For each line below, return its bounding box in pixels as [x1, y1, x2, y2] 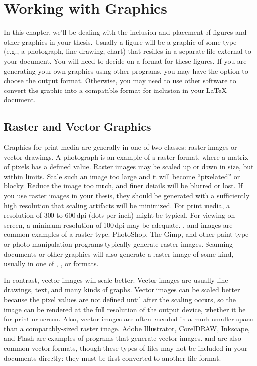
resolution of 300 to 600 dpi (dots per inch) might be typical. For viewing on [4, 210, 235, 220]
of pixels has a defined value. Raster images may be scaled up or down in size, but [4, 161, 254, 172]
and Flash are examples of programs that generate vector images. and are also [4, 333, 241, 343]
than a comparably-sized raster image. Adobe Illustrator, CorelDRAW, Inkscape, [4, 323, 250, 333]
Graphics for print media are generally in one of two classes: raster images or [4, 142, 237, 152]
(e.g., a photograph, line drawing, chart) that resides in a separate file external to [4, 46, 251, 56]
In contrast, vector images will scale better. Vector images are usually [4, 274, 215, 285]
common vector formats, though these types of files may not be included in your [4, 342, 248, 353]
